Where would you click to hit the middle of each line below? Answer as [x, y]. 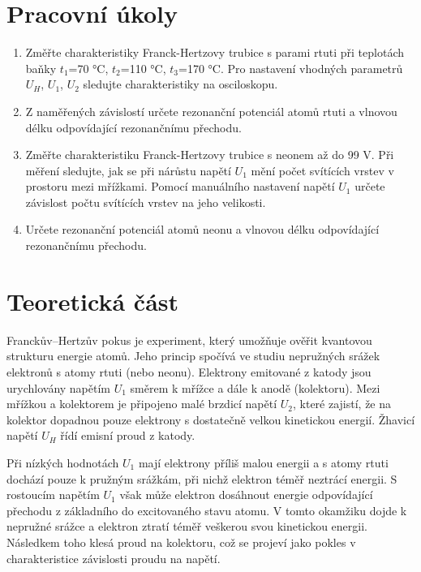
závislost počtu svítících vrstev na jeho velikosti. [146, 202]
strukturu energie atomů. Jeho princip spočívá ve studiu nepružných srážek [193, 356]
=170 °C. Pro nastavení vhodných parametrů [291, 68]
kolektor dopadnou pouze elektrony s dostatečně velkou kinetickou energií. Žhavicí [211, 419]
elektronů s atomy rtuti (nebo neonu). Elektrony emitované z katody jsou [189, 371]
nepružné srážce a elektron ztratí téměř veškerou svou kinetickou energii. [187, 526]
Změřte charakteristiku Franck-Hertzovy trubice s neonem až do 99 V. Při [210, 155]
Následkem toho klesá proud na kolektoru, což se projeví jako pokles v [181, 542]
